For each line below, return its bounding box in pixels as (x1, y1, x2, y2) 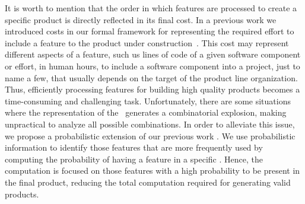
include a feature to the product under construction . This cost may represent (5, 36, 289, 49)
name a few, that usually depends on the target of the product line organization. (5, 71, 298, 84)
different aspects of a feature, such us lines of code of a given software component (5, 48, 301, 60)
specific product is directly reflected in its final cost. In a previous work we (5, 13, 277, 26)
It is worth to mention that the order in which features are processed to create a (5, 2, 297, 14)
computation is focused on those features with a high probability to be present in (5, 164, 300, 177)
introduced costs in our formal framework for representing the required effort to (5, 25, 294, 37)
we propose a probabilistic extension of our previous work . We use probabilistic (5, 129, 296, 142)
